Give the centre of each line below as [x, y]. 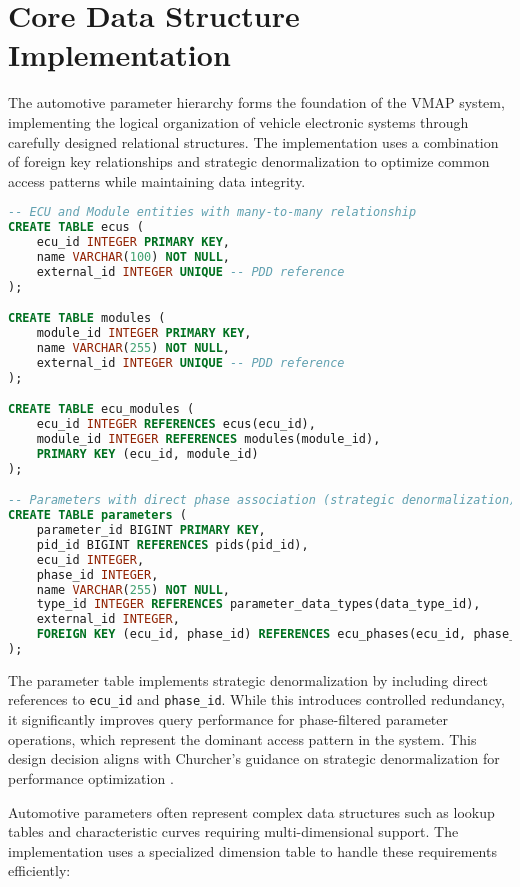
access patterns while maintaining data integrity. [157, 180]
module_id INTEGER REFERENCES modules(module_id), [208, 438]
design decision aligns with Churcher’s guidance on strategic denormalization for [254, 758]
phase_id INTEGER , [97, 574]
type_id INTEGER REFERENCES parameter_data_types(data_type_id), [258, 604]
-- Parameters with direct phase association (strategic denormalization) [262, 500]
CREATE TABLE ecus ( [76, 227]
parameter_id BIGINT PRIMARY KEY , [151, 530]
